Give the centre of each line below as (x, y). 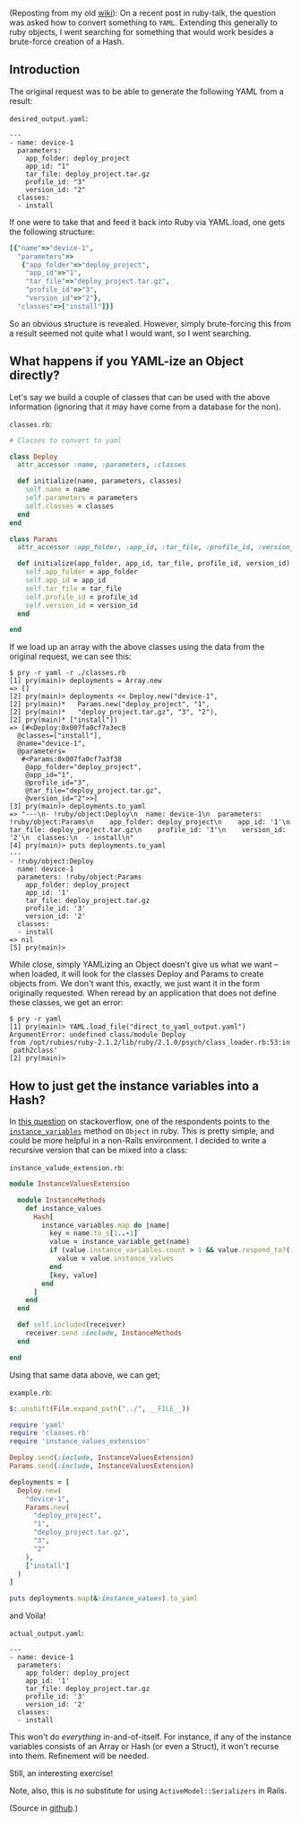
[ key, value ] (73, 1275)
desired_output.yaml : (49, 118)
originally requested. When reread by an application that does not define (143, 993)
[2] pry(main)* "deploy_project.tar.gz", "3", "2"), (114, 713)
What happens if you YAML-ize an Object (127, 361)
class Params (34, 539)
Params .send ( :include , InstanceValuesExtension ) (102, 1467)
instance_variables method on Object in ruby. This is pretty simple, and (142, 1131)
